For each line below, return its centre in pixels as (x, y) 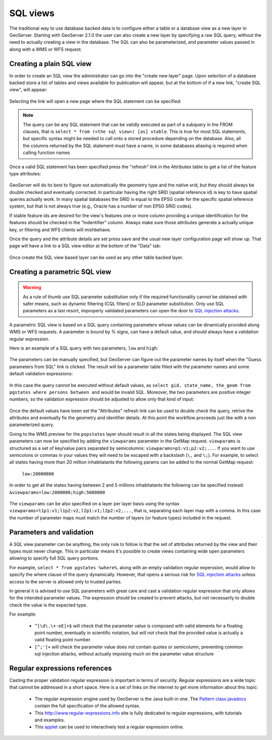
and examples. (50, 720)
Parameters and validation (52, 532)
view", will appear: (28, 90)
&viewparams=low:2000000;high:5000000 (57, 492)
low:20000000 (38, 474)
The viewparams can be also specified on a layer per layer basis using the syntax (94, 503)
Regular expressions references (60, 668)
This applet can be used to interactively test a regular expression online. (109, 727)
